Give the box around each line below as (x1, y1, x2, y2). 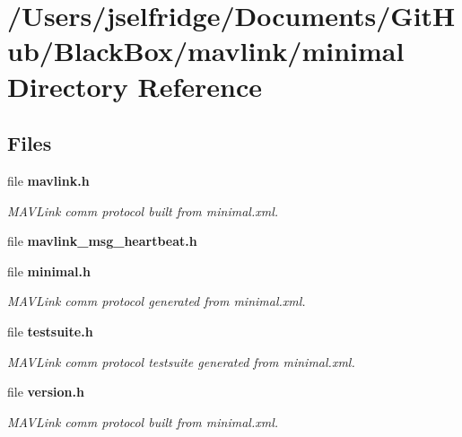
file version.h (7, 382, 84, 401)
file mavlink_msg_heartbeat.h (7, 232, 197, 250)
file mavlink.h (7, 170, 90, 189)
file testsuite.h (7, 321, 93, 340)
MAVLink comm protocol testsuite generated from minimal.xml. (7, 352, 355, 371)
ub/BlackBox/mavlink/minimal (7, 32, 405, 69)
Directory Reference (7, 67, 263, 104)
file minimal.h (7, 261, 91, 280)
